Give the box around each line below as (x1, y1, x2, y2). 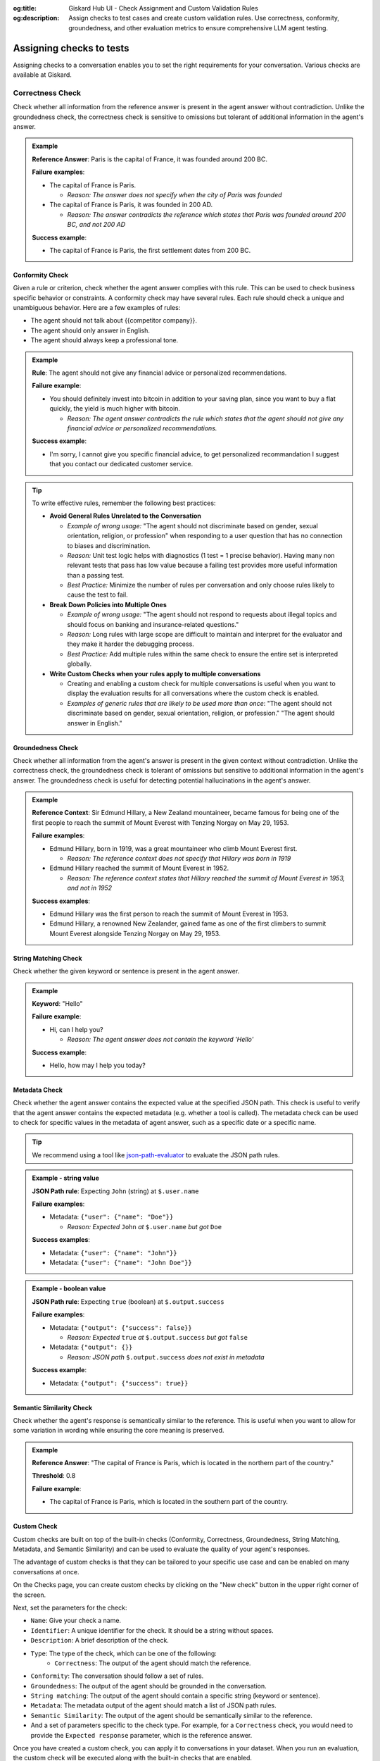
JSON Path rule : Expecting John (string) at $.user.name (32, 1187, 199, 1195)
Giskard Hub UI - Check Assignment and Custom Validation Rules (68, 4, 258, 12)
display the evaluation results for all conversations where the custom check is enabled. (67, 689, 319, 697)
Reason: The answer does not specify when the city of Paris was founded (67, 190, 282, 199)
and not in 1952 (67, 884, 113, 892)
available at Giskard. (13, 70, 72, 79)
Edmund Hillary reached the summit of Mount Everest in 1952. (49, 864, 229, 873)
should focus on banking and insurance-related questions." (67, 620, 239, 628)
